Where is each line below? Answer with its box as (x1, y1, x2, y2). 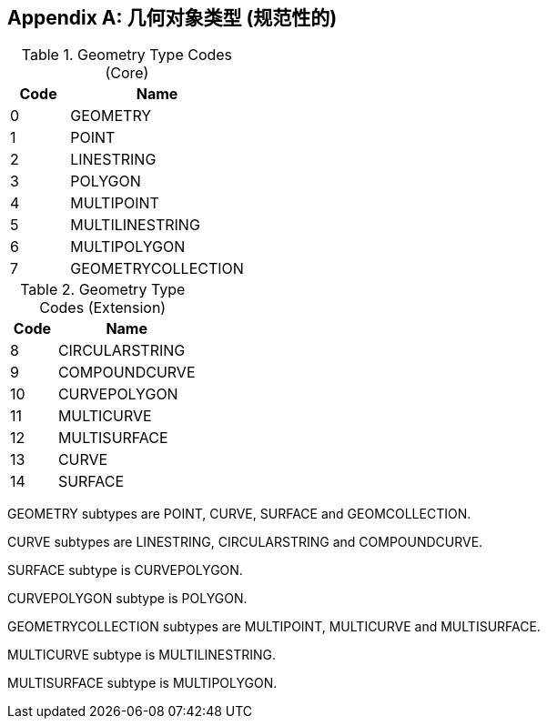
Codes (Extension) (39, 298, 167, 318)
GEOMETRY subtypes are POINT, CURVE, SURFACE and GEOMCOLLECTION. (7, 506, 471, 522)
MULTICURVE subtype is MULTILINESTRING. (7, 647, 277, 663)
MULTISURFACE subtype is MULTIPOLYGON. (7, 675, 278, 691)
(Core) (105, 64, 149, 83)
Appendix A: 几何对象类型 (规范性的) (7, 6, 338, 29)
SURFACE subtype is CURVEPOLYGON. (7, 562, 243, 579)
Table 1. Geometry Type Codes (21, 45, 233, 65)
